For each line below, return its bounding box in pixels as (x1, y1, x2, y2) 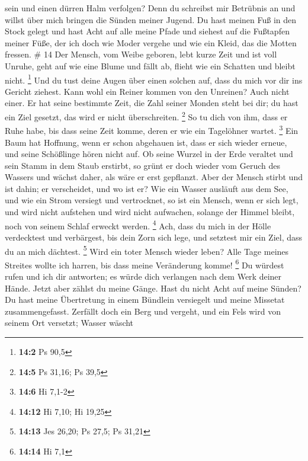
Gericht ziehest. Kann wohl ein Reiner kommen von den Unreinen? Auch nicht (5, 85, 290, 97)
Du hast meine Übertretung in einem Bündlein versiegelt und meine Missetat (5, 293, 285, 306)
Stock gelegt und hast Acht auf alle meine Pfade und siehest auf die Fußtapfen (5, 25, 290, 37)
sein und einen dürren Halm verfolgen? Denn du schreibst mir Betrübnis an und (5, 2, 296, 14)
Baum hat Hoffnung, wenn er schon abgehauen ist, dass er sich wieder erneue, (5, 136, 287, 148)
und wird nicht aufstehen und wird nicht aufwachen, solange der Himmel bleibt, (5, 206, 295, 218)
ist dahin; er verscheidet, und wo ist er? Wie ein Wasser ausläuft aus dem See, (5, 182, 288, 194)
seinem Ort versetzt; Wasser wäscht (5, 316, 134, 329)
